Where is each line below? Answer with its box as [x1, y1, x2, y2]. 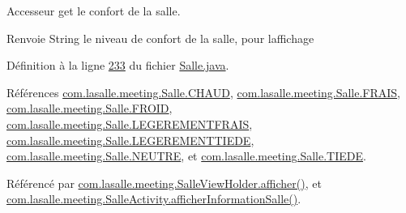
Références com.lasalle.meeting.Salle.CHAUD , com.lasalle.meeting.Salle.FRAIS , [6, 83, 400, 100]
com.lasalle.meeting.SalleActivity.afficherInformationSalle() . [6, 190, 301, 207]
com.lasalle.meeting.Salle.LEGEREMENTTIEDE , [6, 131, 254, 148]
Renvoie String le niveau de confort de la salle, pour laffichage [6, 29, 314, 46]
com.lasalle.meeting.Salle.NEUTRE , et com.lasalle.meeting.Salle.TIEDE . [6, 147, 366, 164]
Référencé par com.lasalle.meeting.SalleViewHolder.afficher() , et [6, 174, 322, 191]
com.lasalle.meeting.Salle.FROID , [6, 100, 173, 117]
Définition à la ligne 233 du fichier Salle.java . [6, 57, 229, 74]
